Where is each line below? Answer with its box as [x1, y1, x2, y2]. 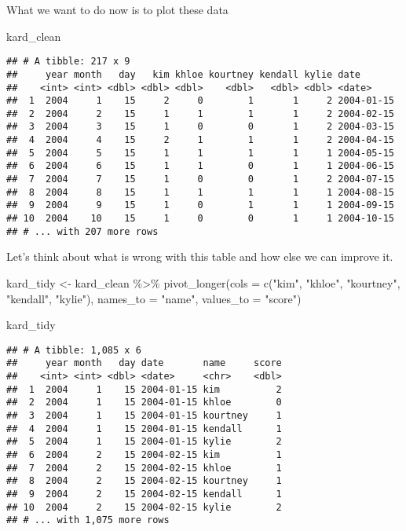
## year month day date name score [6, 357, 282, 369]
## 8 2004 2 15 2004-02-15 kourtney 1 [6, 475, 282, 487]
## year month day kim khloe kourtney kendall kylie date [6, 68, 361, 80]
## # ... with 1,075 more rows [6, 515, 170, 526]
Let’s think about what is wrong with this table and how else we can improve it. [6, 248, 393, 265]
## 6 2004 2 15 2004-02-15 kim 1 [6, 449, 282, 460]
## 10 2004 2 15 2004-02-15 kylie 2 [6, 501, 282, 513]
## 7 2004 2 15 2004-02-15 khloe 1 [6, 462, 282, 474]
